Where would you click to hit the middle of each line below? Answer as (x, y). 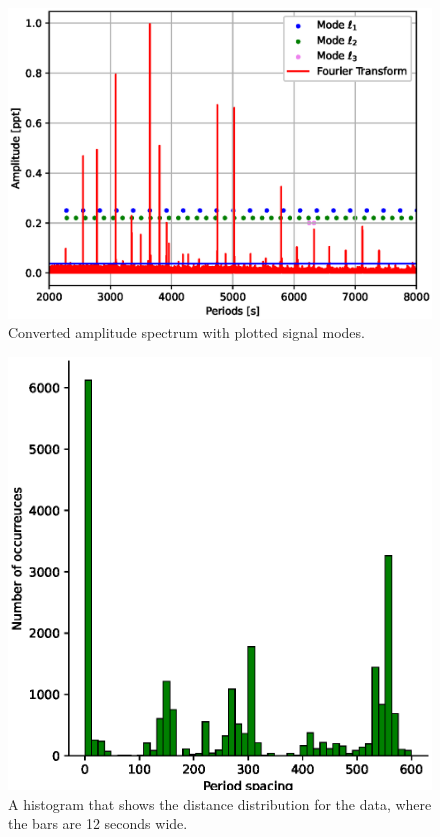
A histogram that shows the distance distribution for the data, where (220, 803)
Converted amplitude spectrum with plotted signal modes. (186, 332)
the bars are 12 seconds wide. (98, 823)
